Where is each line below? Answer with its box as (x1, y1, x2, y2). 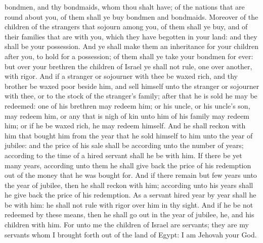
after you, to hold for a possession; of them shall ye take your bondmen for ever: (5, 51, 253, 61)
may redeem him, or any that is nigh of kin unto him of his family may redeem (5, 110, 250, 121)
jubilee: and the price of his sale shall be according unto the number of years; (5, 140, 244, 151)
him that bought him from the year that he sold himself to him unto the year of (5, 130, 253, 140)
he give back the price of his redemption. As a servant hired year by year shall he (5, 189, 256, 200)
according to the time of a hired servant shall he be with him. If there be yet (5, 150, 242, 160)
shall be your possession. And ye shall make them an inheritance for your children (5, 41, 258, 52)
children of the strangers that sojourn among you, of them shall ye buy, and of (5, 21, 248, 32)
